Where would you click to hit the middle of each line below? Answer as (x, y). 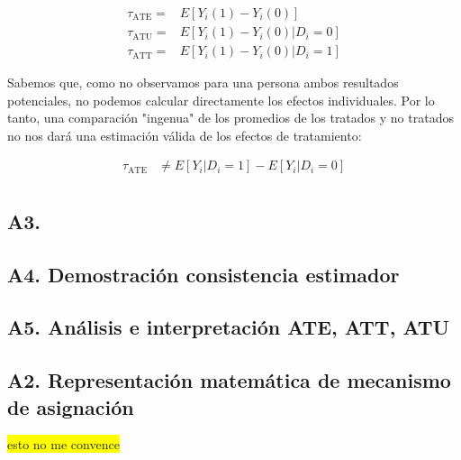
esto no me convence (63, 444)
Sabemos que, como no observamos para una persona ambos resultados (203, 83)
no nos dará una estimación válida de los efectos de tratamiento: (185, 135)
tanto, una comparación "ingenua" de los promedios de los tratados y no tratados (230, 118)
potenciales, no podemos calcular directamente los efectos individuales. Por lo (221, 100)
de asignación (71, 406)
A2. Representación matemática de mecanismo (229, 380)
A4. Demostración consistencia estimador (203, 274)
